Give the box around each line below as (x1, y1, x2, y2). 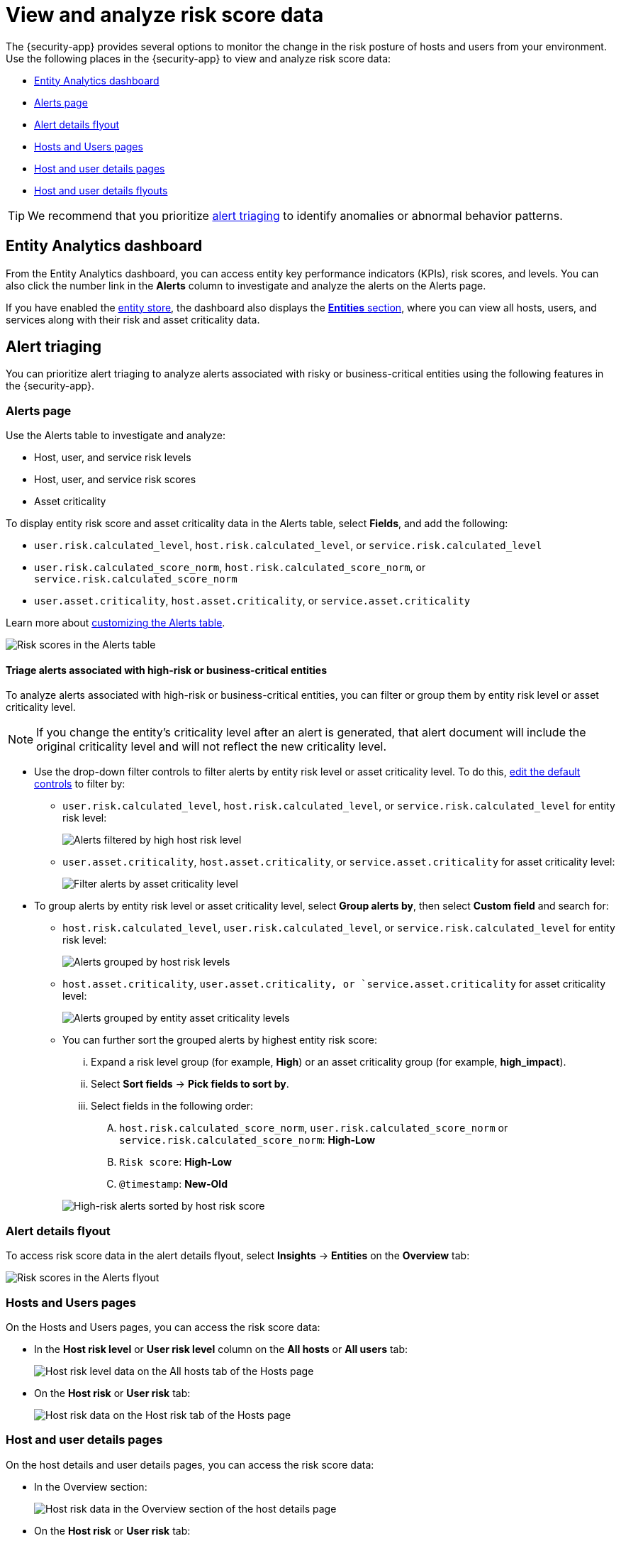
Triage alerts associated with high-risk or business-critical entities (6, 663, 327, 676)
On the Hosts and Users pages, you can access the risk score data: (6, 1320, 320, 1333)
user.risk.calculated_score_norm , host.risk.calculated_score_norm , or (34, 561, 426, 574)
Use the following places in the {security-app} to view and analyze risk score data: (6, 52, 391, 65)
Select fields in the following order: (91, 1100, 253, 1112)
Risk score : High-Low (119, 1156, 232, 1169)
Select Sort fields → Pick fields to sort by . (91, 1078, 289, 1090)
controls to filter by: (34, 778, 125, 790)
